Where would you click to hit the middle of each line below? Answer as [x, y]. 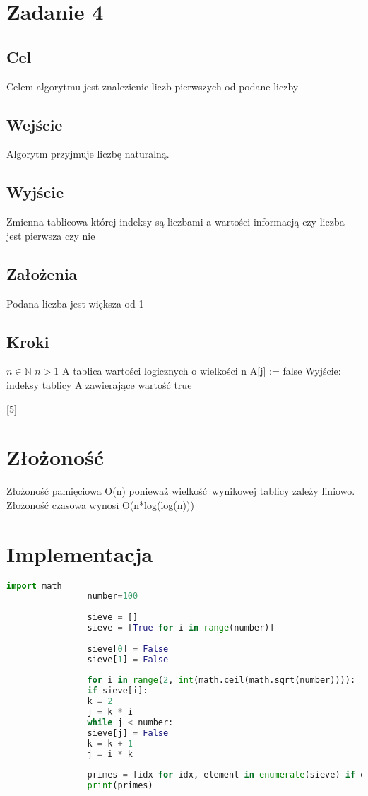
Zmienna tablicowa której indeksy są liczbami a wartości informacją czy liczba [176, 222]
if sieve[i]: [118, 691]
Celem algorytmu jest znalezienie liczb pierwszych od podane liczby [153, 86]
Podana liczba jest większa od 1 [75, 303]
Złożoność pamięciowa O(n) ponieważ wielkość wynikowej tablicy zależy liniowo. [181, 491]
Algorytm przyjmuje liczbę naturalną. [88, 154]
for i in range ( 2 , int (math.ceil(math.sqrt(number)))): [221, 680]
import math [34, 586]
